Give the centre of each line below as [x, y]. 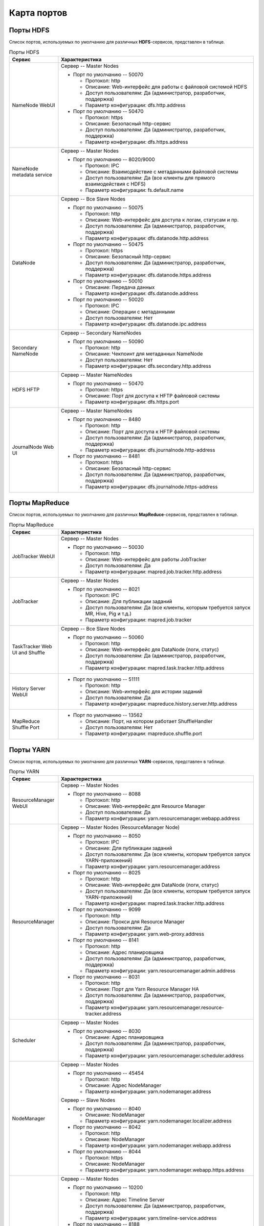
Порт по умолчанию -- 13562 [108, 715]
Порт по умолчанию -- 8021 [106, 589]
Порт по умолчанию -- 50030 [109, 547]
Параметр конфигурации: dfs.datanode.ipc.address [146, 324]
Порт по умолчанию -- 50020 [109, 299]
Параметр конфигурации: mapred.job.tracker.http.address [154, 572]
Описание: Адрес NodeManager [123, 1085]
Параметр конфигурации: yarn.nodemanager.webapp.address [158, 1146]
